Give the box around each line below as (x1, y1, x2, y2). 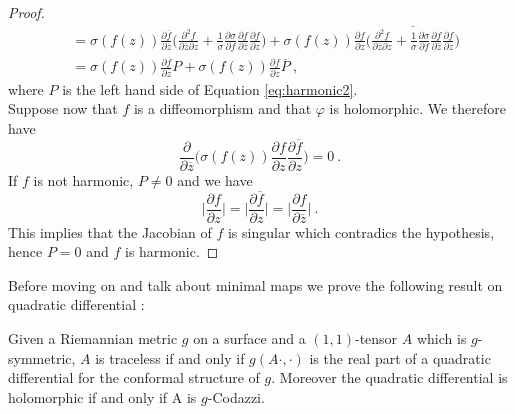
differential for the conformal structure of (8, 367, 260, 388)
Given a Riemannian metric (8, 327, 178, 348)
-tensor (355, 327, 398, 348)
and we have (177, 169, 253, 190)
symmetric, (8, 347, 76, 368)
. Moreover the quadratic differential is (271, 367, 508, 388)
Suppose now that (8, 98, 118, 119)
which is (416, 327, 467, 348)
